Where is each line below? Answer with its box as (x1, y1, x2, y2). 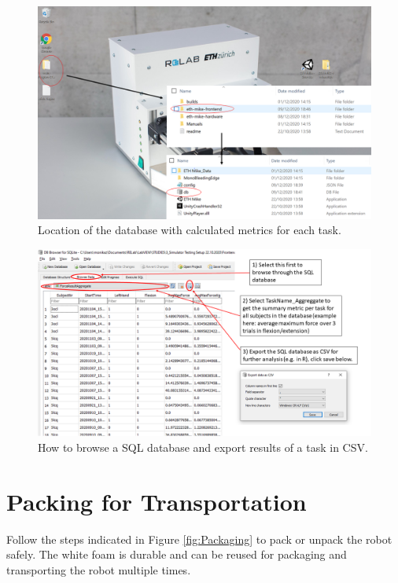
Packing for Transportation (6, 485, 307, 517)
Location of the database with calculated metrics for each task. (38, 222, 341, 238)
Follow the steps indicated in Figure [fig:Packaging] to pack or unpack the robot (6, 530, 392, 547)
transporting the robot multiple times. (6, 561, 191, 577)
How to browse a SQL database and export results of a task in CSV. (38, 439, 368, 456)
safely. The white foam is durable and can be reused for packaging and (6, 546, 347, 563)
